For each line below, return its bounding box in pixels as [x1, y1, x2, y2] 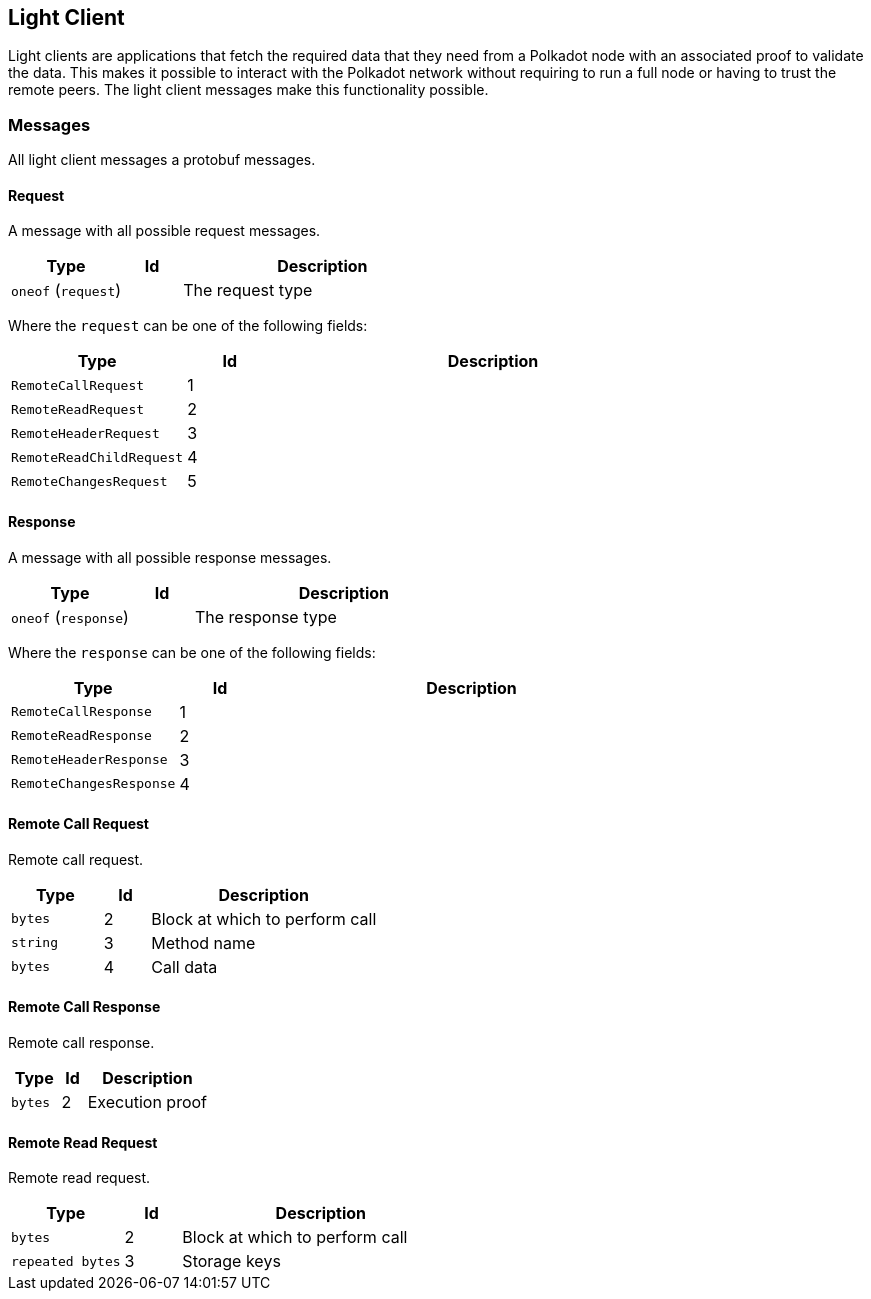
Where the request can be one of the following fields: [8, 317, 368, 335]
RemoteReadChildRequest [11, 449, 184, 465]
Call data [151, 956, 218, 977]
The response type [194, 606, 337, 627]
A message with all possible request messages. [8, 222, 321, 240]
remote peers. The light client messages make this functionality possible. [8, 81, 489, 99]
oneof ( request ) [11, 280, 122, 301]
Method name [151, 932, 256, 953]
